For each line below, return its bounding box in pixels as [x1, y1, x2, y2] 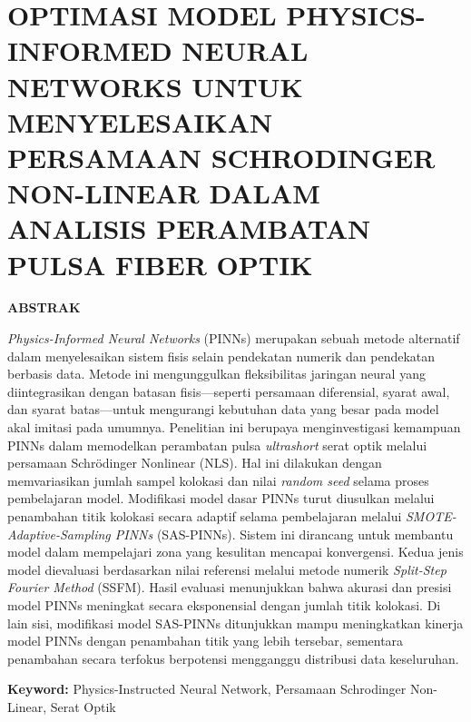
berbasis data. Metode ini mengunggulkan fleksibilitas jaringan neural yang [7, 364, 426, 383]
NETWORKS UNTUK [7, 67, 303, 104]
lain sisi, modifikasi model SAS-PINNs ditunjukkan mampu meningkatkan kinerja [7, 613, 464, 632]
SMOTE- [406, 506, 456, 525]
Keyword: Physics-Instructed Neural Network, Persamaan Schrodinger [7, 679, 407, 698]
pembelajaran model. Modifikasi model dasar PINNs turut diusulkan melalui [7, 489, 435, 508]
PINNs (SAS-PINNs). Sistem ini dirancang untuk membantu [114, 524, 454, 543]
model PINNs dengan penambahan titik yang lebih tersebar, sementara [7, 631, 404, 650]
